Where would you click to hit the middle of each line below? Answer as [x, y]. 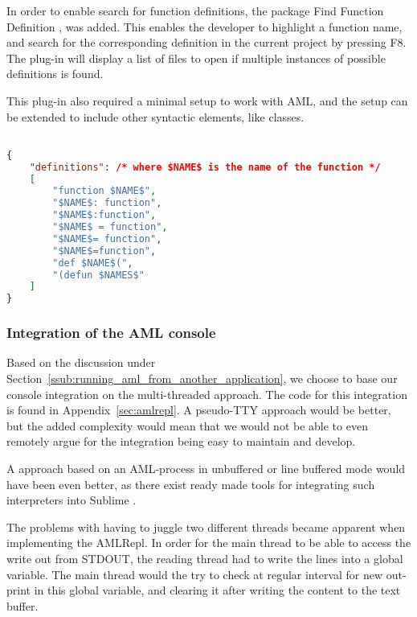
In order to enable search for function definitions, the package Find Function [195, 10]
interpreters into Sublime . [72, 500]
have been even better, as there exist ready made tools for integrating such [191, 484]
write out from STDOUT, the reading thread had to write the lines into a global [205, 558]
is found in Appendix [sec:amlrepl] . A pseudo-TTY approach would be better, [199, 410]
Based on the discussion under [81, 362]
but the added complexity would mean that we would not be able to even [187, 425]
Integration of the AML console [111, 333]
